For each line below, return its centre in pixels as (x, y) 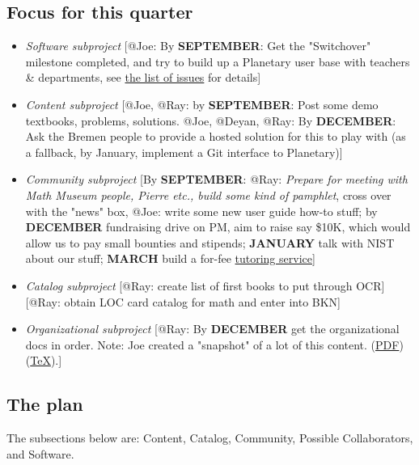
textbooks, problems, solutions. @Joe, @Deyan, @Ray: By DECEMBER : (211, 120)
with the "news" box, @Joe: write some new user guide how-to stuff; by (201, 211)
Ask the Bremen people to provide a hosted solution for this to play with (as (216, 136)
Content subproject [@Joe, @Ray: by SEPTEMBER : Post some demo (202, 104)
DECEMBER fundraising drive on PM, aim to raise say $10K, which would (218, 227)
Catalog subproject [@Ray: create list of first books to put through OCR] (205, 285)
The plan (45, 404)
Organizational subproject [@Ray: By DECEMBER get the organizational (212, 329)
